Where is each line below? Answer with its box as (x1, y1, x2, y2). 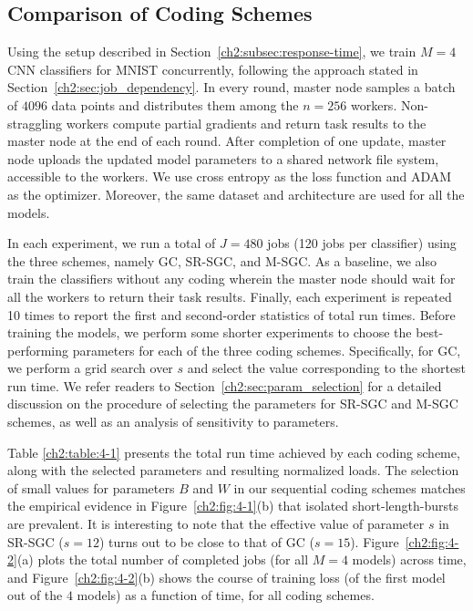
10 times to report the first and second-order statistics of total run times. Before (7, 305, 456, 324)
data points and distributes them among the (51, 95, 299, 114)
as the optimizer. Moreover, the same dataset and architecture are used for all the (7, 184, 465, 203)
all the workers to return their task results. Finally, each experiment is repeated (7, 286, 452, 305)
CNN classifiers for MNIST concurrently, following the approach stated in (7, 59, 418, 78)
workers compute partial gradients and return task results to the (66, 113, 427, 132)
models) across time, (352, 550, 467, 569)
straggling (7, 113, 63, 132)
